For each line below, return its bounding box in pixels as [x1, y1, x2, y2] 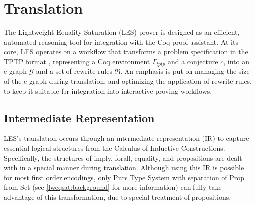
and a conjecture [167, 56, 218, 66]
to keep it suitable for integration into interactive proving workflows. [4, 85, 212, 96]
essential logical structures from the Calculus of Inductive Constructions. [4, 142, 225, 153]
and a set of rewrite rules [36, 66, 112, 76]
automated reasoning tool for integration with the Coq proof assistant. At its [4, 36, 238, 47]
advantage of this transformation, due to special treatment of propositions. [4, 191, 231, 202]
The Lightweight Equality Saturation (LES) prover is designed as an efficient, [4, 27, 240, 37]
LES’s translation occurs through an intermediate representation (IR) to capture [4, 133, 249, 143]
